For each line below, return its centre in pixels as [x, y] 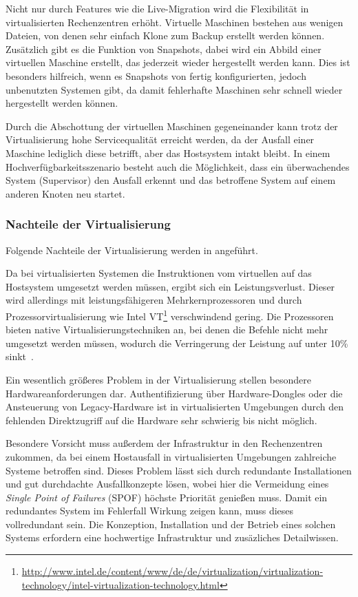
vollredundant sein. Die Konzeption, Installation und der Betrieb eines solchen [171, 524]
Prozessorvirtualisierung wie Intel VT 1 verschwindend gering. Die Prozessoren [170, 315]
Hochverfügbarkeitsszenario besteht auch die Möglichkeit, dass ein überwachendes [178, 166]
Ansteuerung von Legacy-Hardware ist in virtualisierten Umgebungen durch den [175, 407]
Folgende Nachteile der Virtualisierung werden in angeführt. [132, 250]
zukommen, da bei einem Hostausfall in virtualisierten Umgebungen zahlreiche [171, 456]
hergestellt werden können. [62, 103]
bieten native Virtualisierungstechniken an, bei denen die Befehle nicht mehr [167, 329]
